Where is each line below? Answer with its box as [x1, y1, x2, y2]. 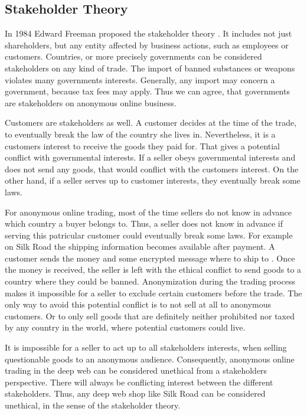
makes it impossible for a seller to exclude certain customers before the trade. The [5, 286, 302, 299]
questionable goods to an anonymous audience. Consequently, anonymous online [5, 352, 295, 365]
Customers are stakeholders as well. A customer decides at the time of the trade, [5, 116, 297, 129]
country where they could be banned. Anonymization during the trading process [5, 275, 295, 287]
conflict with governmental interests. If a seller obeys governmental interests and [5, 151, 296, 164]
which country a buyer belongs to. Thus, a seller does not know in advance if [5, 217, 283, 230]
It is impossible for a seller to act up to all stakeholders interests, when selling [5, 341, 287, 354]
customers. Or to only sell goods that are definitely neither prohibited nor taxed [5, 309, 295, 322]
